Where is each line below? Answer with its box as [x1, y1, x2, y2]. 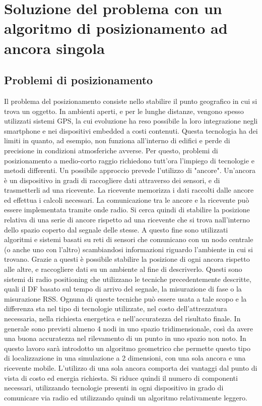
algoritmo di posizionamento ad [4, 18, 228, 38]
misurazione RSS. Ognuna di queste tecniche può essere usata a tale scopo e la [4, 293, 247, 304]
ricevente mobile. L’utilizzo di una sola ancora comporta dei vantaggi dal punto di [4, 362, 257, 373]
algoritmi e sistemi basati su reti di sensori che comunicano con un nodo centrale [4, 234, 253, 245]
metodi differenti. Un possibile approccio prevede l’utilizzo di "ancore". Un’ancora [4, 165, 255, 176]
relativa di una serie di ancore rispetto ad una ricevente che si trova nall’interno [4, 214, 250, 225]
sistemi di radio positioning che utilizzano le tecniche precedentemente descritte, [4, 273, 251, 284]
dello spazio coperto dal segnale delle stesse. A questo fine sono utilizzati [4, 224, 228, 235]
